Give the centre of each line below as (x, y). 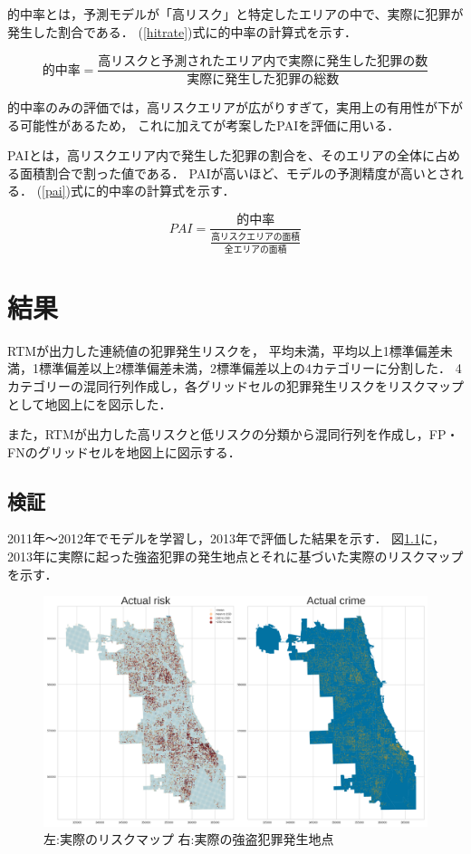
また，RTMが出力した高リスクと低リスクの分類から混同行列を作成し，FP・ (233, 434)
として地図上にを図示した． (90, 403)
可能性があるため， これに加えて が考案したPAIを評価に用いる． (210, 125)
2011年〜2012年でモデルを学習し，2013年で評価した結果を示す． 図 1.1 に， (226, 538)
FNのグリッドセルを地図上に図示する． (124, 451)
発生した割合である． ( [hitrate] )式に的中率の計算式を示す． (182, 31)
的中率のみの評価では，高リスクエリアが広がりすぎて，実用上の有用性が (223, 107)
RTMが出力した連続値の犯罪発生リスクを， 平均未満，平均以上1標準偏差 (224, 350)
